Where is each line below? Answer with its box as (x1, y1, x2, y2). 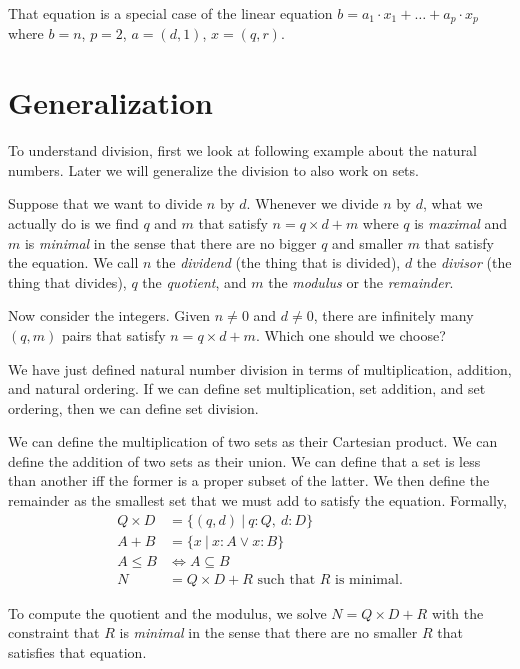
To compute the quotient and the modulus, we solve (8, 602, 327, 623)
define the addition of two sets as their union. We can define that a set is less (8, 450, 481, 471)
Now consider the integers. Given (8, 305, 211, 326)
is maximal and (414, 212, 508, 233)
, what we (422, 193, 483, 214)
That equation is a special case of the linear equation (8, 3, 333, 23)
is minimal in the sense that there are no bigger (24, 232, 317, 253)
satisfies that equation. (8, 641, 147, 662)
